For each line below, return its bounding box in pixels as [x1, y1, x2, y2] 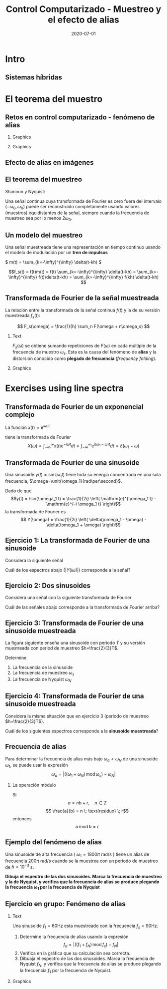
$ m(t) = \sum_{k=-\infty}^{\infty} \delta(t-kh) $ [5, 259, 102, 265]
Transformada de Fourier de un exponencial [5, 402, 144, 411]
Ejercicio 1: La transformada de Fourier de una [5, 536, 150, 545]
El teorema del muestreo [5, 175, 83, 184]
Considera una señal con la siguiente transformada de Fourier [5, 595, 132, 601]
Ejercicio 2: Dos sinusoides [5, 582, 91, 590]
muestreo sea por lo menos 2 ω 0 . [5, 215, 73, 223]
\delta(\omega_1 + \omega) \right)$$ [46, 522, 121, 528]
